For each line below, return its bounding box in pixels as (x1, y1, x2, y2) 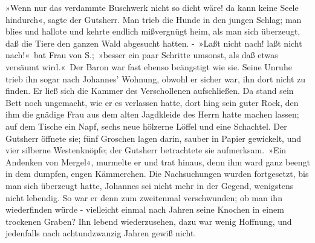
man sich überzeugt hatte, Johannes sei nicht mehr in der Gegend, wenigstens (5, 179, 294, 191)
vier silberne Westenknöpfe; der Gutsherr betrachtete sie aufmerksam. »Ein (5, 144, 287, 156)
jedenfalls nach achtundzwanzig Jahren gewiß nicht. (5, 227, 196, 239)
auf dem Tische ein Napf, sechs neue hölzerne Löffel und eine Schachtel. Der (5, 119, 287, 132)
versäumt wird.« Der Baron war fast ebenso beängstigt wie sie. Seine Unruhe (5, 60, 292, 73)
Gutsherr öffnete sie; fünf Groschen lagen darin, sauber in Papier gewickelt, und (5, 131, 302, 144)
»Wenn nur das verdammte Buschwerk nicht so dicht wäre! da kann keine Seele (5, 1, 299, 13)
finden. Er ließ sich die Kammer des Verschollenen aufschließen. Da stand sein (5, 84, 294, 97)
